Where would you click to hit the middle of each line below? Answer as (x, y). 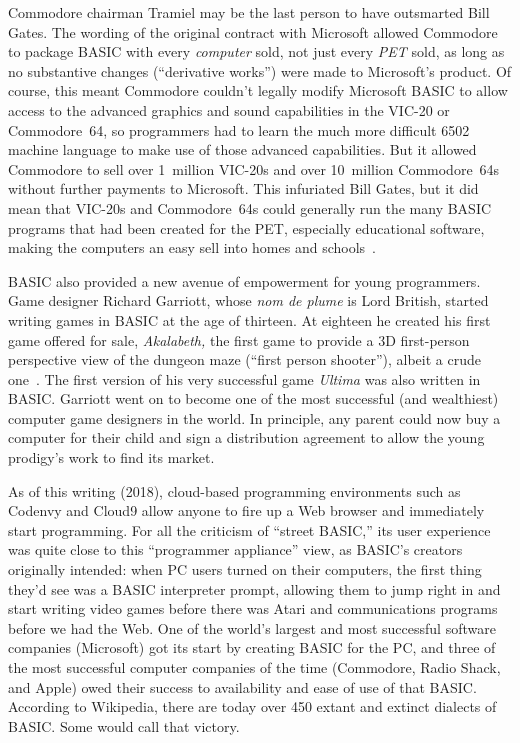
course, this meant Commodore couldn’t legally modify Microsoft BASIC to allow (258, 90)
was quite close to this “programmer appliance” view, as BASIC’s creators (235, 549)
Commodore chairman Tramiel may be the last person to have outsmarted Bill (249, 12)
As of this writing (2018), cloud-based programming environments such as (234, 490)
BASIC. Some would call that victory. (124, 725)
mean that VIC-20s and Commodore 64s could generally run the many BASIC (250, 207)
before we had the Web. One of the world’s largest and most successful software (252, 627)
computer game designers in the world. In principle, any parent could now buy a (254, 417)
